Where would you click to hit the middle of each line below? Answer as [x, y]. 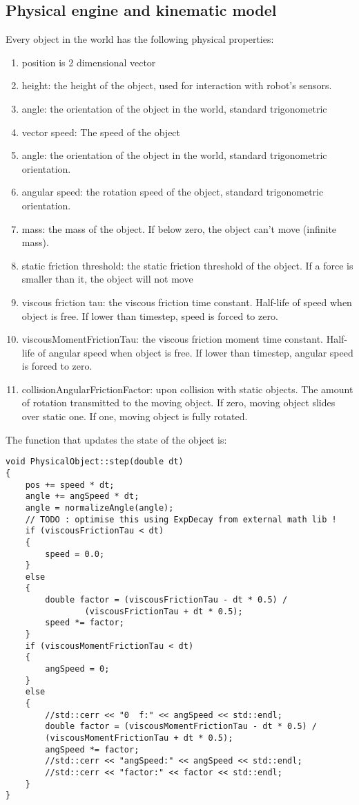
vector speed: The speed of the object [101, 132]
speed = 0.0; [75, 554]
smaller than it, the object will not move [107, 279]
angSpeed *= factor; [92, 749]
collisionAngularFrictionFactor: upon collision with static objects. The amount [187, 389]
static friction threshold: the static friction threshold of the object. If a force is [187, 265]
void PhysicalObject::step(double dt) [95, 462]
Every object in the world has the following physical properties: [140, 39]
